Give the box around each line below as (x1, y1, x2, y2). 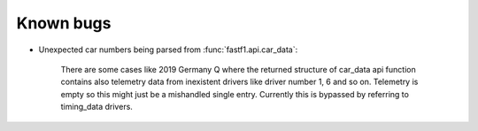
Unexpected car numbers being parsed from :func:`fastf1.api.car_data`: (38, 44, 298, 55)
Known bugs (16, 13, 112, 33)
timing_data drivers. (60, 102, 133, 112)
